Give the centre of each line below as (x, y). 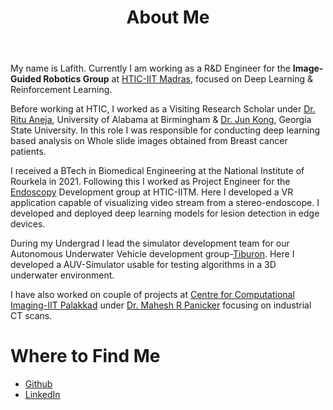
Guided (26, 79)
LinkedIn (42, 395)
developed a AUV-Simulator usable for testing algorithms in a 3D (143, 265)
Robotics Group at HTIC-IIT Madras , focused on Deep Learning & (178, 79)
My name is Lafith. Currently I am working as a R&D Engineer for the (150, 68)
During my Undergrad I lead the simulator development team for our (150, 243)
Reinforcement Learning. (61, 90)
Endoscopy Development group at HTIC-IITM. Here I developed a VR (152, 192)
